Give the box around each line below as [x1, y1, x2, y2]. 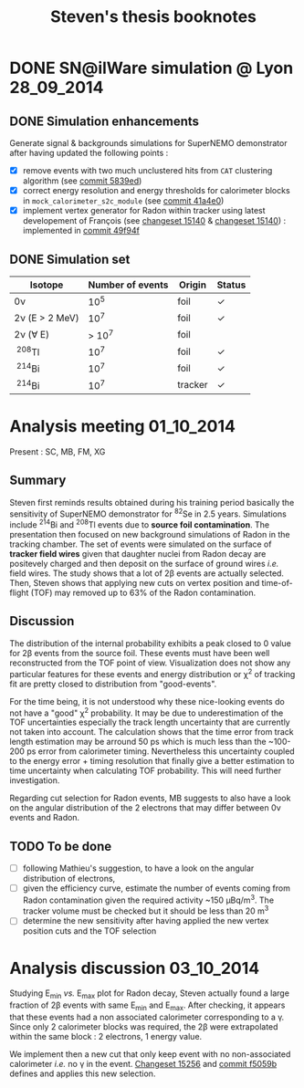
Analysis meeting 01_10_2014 [9, 416, 236, 437]
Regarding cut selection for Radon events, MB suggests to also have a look [9, 792, 291, 804]
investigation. [9, 775, 60, 786]
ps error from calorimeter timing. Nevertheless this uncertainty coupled [26, 746, 295, 757]
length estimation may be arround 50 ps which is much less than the [9, 737, 267, 748]
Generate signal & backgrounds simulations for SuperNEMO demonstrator [9, 138, 288, 148]
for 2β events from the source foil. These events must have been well [9, 647, 270, 658]
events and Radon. [9, 812, 80, 823]
